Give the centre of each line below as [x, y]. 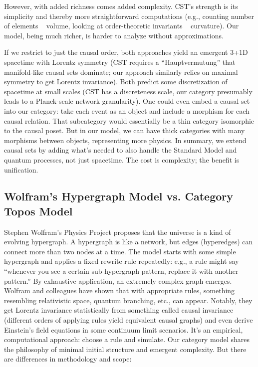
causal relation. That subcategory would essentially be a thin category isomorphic [129, 120]
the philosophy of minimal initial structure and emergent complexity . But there [125, 349]
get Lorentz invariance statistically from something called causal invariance [119, 310]
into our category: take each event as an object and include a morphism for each [127, 110]
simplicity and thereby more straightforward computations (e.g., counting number [129, 16]
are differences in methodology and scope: [68, 359]
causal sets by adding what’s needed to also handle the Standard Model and [121, 150]
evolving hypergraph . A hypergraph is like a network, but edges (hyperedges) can [129, 242]
